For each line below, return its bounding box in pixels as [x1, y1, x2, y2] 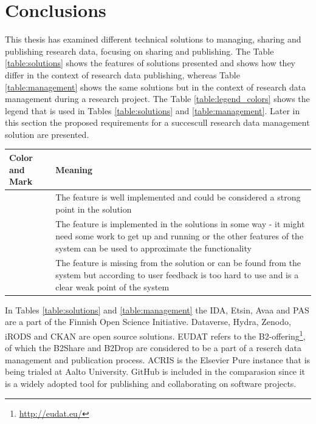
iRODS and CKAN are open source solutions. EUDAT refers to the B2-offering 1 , [5, 327, 306, 342]
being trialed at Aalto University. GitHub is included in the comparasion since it [5, 365, 306, 378]
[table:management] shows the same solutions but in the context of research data [5, 80, 306, 93]
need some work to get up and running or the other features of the [55, 230, 304, 242]
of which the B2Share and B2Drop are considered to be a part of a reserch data [5, 341, 301, 354]
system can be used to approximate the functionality [55, 241, 252, 254]
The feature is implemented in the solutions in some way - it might [55, 217, 305, 230]
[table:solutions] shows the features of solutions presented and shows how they [5, 56, 296, 69]
